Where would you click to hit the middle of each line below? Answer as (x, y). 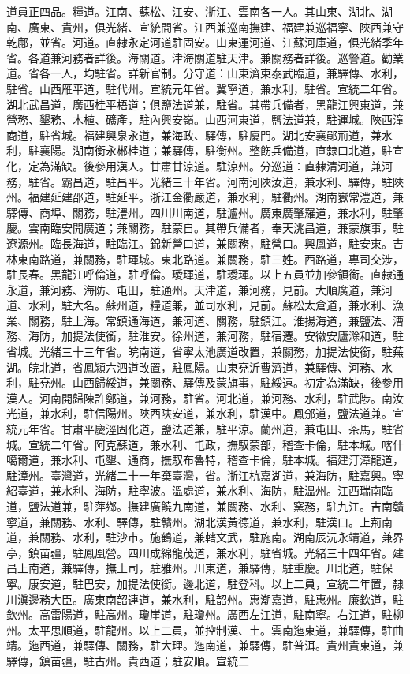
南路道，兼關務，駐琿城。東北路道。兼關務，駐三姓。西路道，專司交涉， (216, 258)
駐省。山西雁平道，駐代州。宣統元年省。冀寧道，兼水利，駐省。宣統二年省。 (205, 88)
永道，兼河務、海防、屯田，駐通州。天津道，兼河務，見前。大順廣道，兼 (194, 289)
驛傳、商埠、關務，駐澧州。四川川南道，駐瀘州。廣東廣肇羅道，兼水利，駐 (199, 212)
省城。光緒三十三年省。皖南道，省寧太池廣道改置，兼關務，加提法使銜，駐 (199, 352)
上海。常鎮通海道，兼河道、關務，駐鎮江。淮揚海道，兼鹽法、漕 (238, 320)
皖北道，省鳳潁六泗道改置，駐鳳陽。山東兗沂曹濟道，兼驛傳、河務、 (205, 367)
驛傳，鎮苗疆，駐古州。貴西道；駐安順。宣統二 (128, 660)
